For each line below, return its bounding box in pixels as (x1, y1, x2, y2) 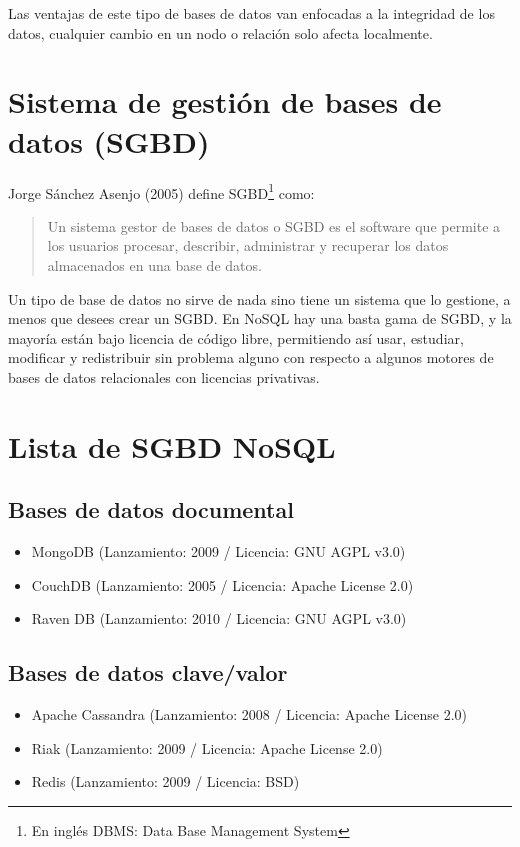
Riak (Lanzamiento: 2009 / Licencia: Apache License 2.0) (31, 737, 383, 758)
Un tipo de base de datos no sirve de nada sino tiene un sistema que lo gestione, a (8, 288, 511, 309)
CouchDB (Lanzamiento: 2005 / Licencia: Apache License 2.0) (31, 574, 414, 595)
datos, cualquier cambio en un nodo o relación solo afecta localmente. (8, 22, 433, 43)
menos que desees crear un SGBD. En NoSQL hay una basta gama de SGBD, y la (8, 308, 512, 329)
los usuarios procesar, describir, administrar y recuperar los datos (47, 235, 449, 256)
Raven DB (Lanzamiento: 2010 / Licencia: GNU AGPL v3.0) (31, 608, 407, 629)
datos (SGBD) (8, 120, 210, 161)
